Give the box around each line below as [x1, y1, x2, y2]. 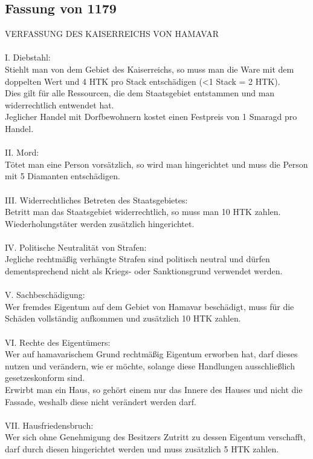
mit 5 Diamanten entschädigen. [5, 170, 120, 182]
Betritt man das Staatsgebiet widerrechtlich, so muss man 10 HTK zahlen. [5, 205, 281, 218]
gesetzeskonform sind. [5, 371, 85, 384]
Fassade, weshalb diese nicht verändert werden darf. [5, 395, 196, 408]
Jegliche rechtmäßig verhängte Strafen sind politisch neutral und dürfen [5, 253, 270, 265]
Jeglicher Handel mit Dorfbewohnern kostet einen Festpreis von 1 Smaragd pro [5, 110, 297, 123]
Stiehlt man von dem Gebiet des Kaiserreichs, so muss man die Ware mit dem [5, 62, 294, 75]
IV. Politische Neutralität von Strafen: [5, 240, 147, 253]
